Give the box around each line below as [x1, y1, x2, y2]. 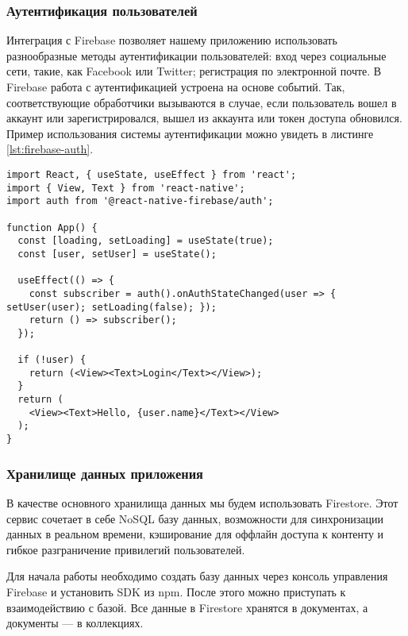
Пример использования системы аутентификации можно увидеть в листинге [6, 125, 374, 141]
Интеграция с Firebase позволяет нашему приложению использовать [6, 32, 337, 48]
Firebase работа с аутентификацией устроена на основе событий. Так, [6, 79, 345, 94]
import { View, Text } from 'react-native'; [6, 182, 245, 194]
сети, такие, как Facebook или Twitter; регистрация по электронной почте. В [6, 63, 382, 79]
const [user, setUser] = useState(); [17, 248, 217, 260]
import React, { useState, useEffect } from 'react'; [6, 168, 297, 180]
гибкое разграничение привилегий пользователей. [6, 541, 245, 557]
